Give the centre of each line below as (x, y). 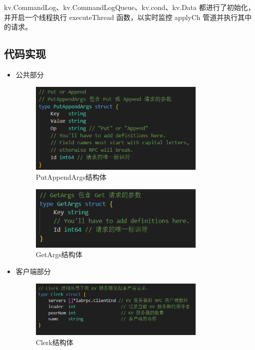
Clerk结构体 (54, 342)
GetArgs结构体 (59, 254)
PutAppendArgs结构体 (71, 177)
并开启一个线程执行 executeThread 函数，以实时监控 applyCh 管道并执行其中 (128, 17)
